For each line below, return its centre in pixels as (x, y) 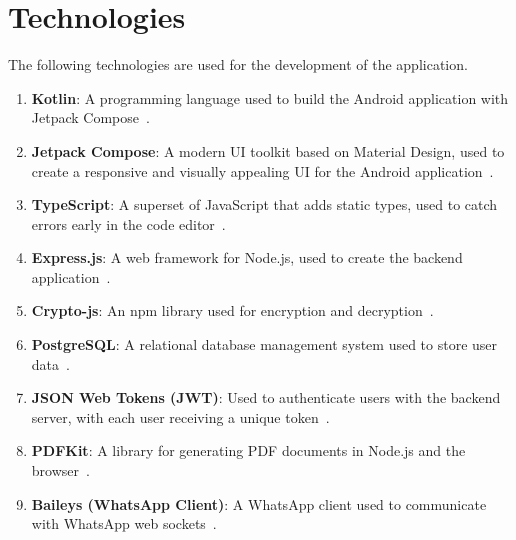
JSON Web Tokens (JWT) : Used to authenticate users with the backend (266, 397)
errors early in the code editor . (128, 223)
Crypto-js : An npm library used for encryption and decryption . (232, 310)
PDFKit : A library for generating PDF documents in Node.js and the (248, 450)
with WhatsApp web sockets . (124, 523)
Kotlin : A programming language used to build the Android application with (270, 97)
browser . (60, 470)
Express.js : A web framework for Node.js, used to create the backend (247, 257)
